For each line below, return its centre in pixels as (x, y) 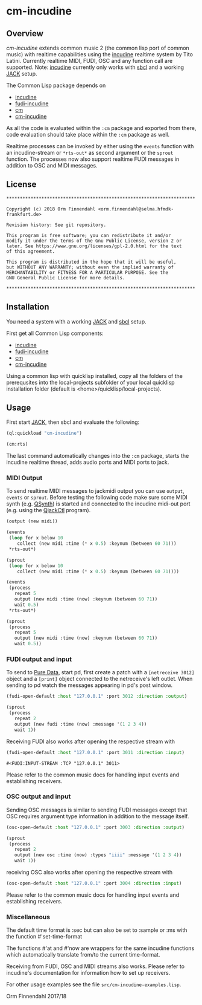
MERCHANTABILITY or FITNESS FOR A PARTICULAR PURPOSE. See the (87, 272)
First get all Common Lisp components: (55, 333)
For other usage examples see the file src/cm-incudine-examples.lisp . (94, 984)
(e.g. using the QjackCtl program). (49, 510)
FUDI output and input (39, 659)
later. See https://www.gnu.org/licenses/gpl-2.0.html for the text (94, 246)
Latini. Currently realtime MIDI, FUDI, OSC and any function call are (90, 61)
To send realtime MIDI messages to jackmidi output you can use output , (96, 491)
